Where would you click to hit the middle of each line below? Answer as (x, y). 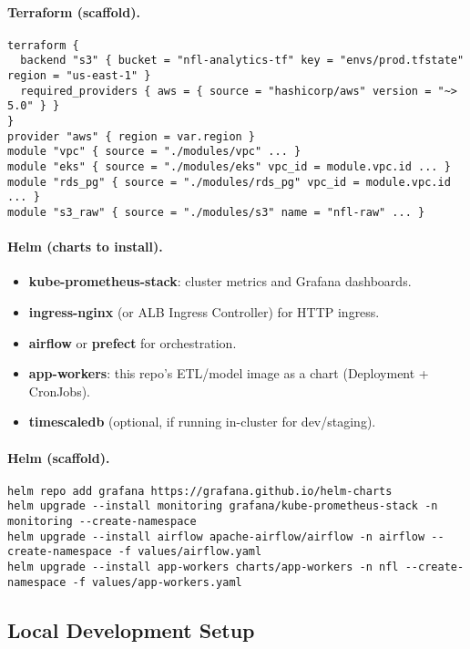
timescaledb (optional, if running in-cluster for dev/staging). (202, 422)
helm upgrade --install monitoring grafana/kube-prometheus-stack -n (223, 506)
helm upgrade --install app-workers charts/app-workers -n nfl (203, 567)
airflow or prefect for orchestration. (133, 342)
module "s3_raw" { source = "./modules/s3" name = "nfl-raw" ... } (216, 213)
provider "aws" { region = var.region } (132, 136)
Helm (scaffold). (59, 457)
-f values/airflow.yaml (190, 552)
